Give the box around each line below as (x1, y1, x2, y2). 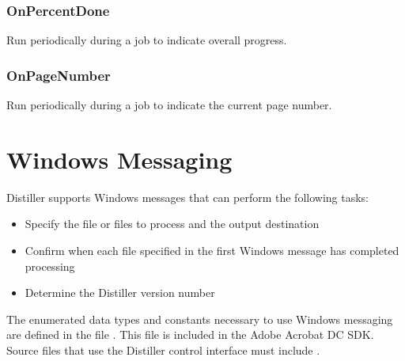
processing (25, 257, 75, 274)
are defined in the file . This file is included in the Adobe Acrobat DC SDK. (6, 326, 374, 343)
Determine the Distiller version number (25, 284, 215, 301)
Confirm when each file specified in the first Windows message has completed (25, 241, 399, 258)
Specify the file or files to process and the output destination (25, 215, 320, 232)
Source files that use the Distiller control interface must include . (6, 341, 320, 358)
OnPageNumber (6, 65, 111, 85)
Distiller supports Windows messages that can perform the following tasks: (6, 188, 369, 205)
